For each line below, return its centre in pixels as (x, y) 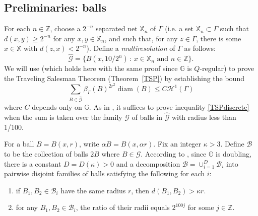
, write (89, 144)
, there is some (219, 38)
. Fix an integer (177, 144)
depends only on (57, 107)
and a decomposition (148, 163)
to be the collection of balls (46, 153)
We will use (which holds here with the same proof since (91, 68)
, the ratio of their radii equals (123, 207)
